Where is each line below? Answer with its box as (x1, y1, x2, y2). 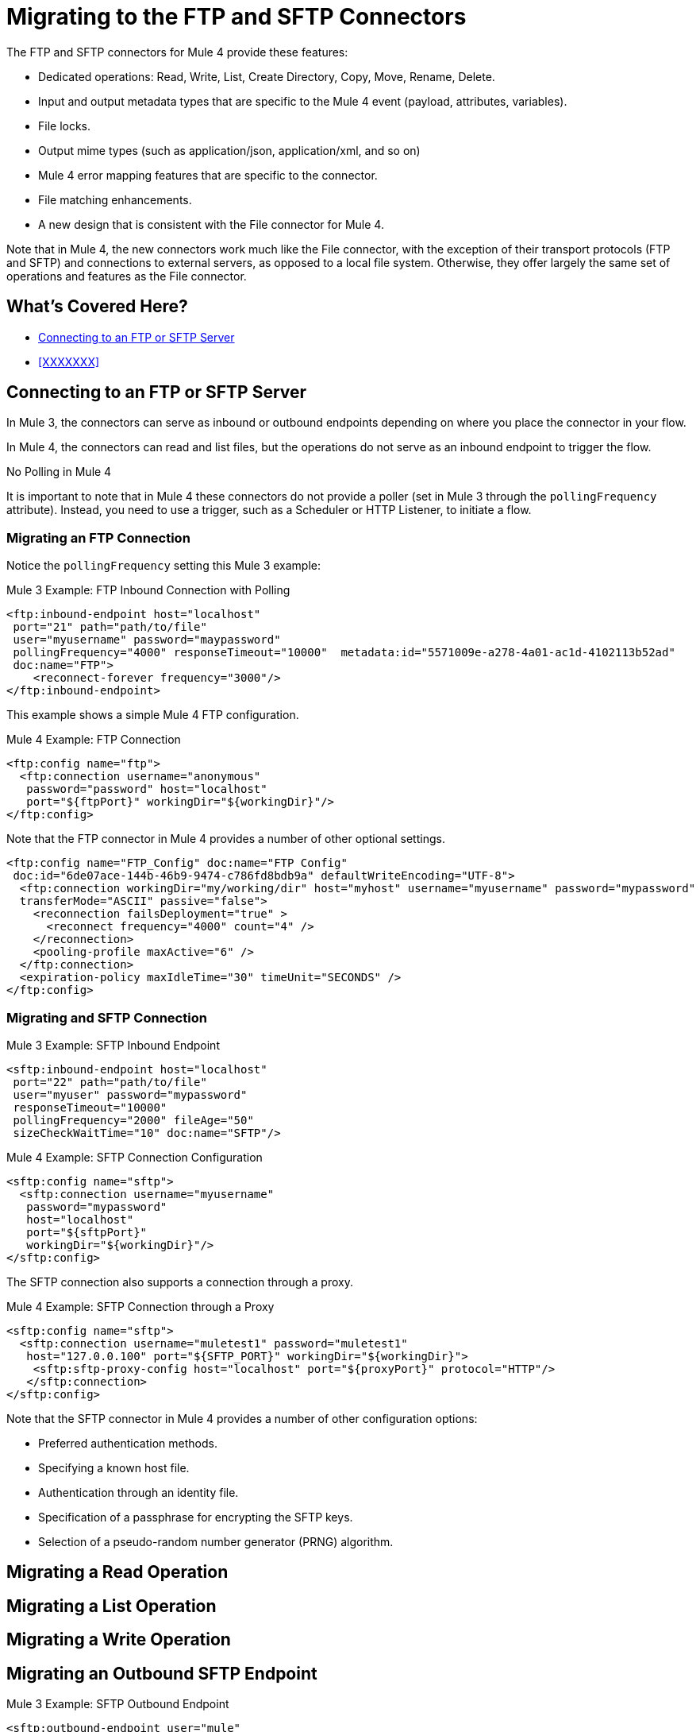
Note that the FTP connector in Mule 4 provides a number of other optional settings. (6, 832, 445, 846)
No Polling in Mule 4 (6, 465, 112, 479)
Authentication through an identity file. (38, 1485, 239, 1499)
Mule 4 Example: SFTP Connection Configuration (6, 1150, 263, 1164)
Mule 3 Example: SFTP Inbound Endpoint (6, 1038, 220, 1052)
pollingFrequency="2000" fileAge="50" (13, 1113, 254, 1127)
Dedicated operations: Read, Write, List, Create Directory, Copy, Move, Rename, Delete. (38, 69, 495, 83)
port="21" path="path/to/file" (13, 621, 207, 634)
